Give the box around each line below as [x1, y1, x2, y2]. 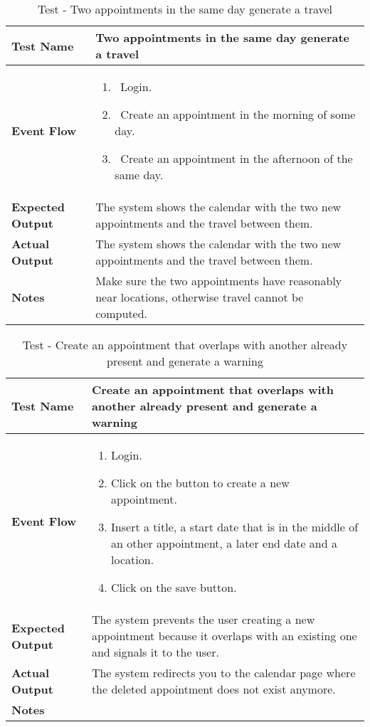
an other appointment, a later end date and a [111, 535, 337, 551]
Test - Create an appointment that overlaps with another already [22, 336, 348, 353]
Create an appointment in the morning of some [120, 106, 356, 122]
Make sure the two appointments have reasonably [95, 272, 342, 289]
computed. [95, 305, 148, 322]
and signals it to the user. [91, 644, 219, 660]
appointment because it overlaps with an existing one [91, 627, 357, 644]
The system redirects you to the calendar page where [91, 664, 356, 681]
